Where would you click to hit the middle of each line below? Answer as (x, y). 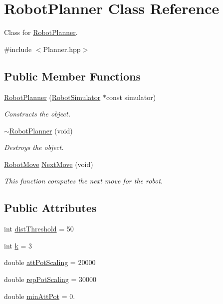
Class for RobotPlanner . (41, 32)
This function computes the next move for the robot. (84, 181)
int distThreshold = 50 (39, 229)
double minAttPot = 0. (40, 296)
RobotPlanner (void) (41, 130)
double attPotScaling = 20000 (50, 262)
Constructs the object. (37, 114)
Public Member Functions (72, 76)
